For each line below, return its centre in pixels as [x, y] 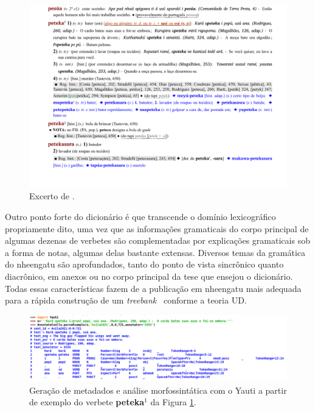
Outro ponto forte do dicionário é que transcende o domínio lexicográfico [140, 216]
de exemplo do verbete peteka [87, 402]
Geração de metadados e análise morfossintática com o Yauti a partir [158, 390]
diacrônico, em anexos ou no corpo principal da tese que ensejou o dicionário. [149, 276]
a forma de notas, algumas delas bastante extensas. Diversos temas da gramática [155, 252]
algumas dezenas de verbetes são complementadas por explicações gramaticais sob [157, 240]
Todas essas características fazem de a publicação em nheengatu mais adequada [153, 288]
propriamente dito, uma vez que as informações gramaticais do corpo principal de [157, 228]
